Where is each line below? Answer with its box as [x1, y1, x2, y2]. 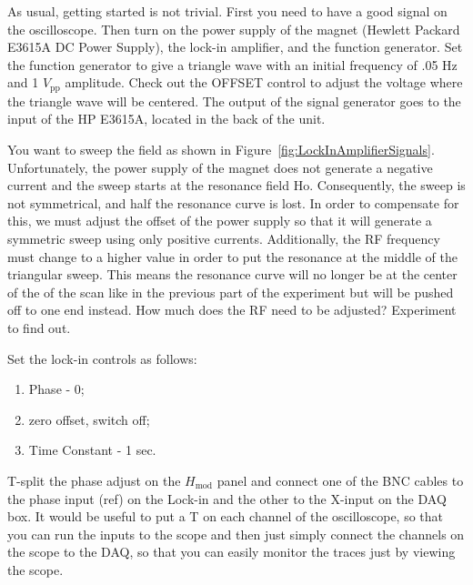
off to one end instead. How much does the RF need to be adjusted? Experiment [7, 300, 457, 319]
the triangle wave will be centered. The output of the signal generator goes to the [7, 91, 461, 110]
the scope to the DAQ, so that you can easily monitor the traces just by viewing [7, 542, 456, 561]
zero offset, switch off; [28, 409, 150, 429]
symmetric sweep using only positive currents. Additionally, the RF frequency [7, 228, 440, 247]
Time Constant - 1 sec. [28, 440, 156, 459]
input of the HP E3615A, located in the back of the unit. [7, 109, 326, 128]
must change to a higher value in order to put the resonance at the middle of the [7, 247, 458, 266]
